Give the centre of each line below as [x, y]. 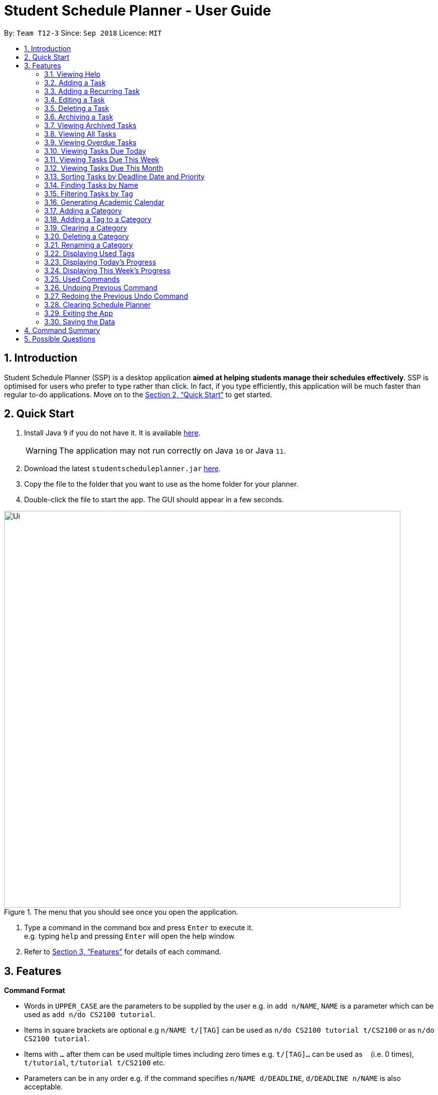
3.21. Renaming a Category [89, 245]
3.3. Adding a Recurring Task [92, 91]
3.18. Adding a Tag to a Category [98, 219]
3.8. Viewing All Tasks [80, 134]
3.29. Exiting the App [79, 313]
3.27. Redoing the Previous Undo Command [116, 296]
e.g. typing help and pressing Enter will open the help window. [130, 936]
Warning [41, 451]
